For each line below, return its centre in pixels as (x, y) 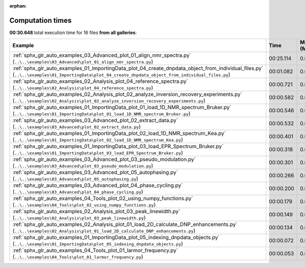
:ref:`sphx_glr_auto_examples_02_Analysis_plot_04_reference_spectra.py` (100, 81)
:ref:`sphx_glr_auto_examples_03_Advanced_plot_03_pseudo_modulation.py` (104, 159)
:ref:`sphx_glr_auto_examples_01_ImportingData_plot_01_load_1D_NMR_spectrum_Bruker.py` (122, 108)
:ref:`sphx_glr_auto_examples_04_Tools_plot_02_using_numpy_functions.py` (103, 198)
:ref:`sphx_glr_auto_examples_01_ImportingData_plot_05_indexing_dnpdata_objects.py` (116, 238)
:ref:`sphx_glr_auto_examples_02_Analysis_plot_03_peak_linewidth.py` (96, 212)
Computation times (40, 20)
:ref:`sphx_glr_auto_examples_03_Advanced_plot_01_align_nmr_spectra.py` (102, 55)
